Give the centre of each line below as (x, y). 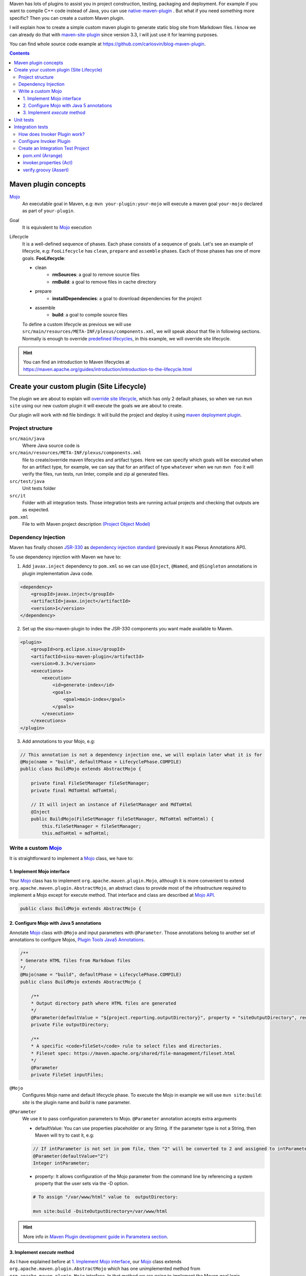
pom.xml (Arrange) (43, 155)
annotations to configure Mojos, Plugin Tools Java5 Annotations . (77, 940)
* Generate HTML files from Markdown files (75, 960)
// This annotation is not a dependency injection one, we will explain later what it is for (141, 755)
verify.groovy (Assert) (46, 170)
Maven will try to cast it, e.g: (65, 1135)
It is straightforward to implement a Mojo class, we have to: (71, 858)
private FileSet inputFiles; (67, 1075)
